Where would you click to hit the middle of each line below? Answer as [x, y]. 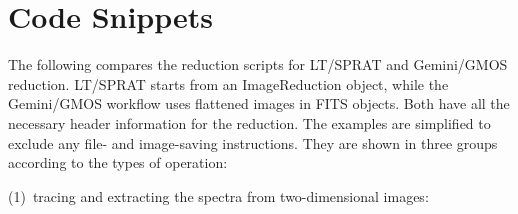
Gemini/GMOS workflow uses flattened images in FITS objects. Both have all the [259, 103]
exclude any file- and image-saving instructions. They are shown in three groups [253, 142]
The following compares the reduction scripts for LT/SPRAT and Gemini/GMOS [258, 64]
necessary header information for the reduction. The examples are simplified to [249, 122]
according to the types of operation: [118, 162]
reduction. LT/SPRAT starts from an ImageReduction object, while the [228, 83]
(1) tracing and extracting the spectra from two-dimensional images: [218, 195]
